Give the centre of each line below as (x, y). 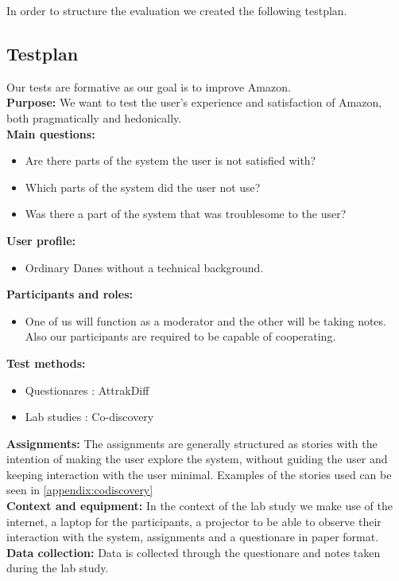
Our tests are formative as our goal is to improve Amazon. (149, 86)
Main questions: (51, 133)
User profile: (41, 240)
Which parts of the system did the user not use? (143, 187)
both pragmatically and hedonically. (94, 117)
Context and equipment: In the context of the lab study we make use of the (199, 506)
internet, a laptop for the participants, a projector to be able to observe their (194, 521)
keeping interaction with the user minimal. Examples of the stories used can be (199, 474)
